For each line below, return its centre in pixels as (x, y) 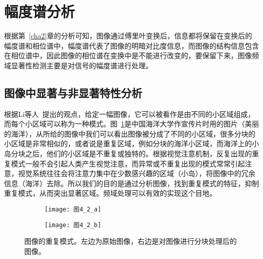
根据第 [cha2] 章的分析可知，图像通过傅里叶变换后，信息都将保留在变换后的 (128, 36)
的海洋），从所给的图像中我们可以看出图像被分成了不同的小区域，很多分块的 (130, 133)
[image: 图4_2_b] (73, 225)
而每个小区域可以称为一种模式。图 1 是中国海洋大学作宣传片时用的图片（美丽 (131, 124)
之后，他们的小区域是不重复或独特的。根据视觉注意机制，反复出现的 (138, 154)
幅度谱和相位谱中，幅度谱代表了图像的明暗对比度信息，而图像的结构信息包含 (131, 45)
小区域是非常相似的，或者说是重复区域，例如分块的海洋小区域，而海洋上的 (128, 143)
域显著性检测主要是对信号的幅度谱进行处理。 (78, 65)
